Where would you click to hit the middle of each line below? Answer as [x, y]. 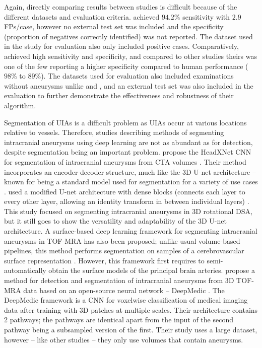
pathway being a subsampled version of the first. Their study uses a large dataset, [131, 329]
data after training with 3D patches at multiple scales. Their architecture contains [131, 309]
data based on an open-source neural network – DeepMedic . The [124, 290]
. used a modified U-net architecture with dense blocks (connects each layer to [125, 191]
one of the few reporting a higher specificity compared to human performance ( [126, 66]
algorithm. [20, 105]
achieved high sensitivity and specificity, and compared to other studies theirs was [130, 56]
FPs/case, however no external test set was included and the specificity [114, 26]
